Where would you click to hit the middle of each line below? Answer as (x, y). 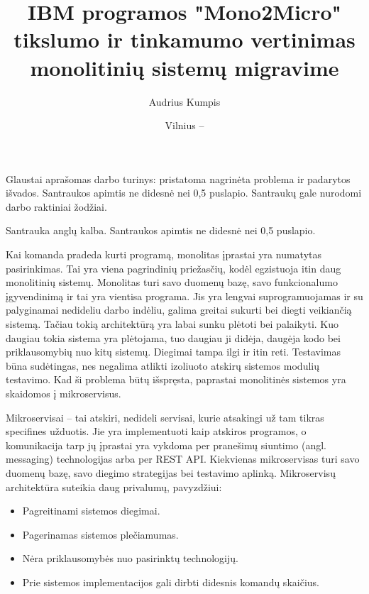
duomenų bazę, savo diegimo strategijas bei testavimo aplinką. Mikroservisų (171, 472)
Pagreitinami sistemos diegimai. (91, 511)
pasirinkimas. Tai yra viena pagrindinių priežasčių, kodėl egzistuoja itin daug (174, 268)
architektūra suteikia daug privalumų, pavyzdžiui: (114, 486)
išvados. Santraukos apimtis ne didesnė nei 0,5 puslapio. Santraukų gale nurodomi (184, 193)
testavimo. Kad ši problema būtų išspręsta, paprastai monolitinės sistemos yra (176, 379)
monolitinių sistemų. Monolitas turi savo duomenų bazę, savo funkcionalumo (172, 282)
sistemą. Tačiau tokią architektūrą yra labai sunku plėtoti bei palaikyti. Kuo (172, 324)
